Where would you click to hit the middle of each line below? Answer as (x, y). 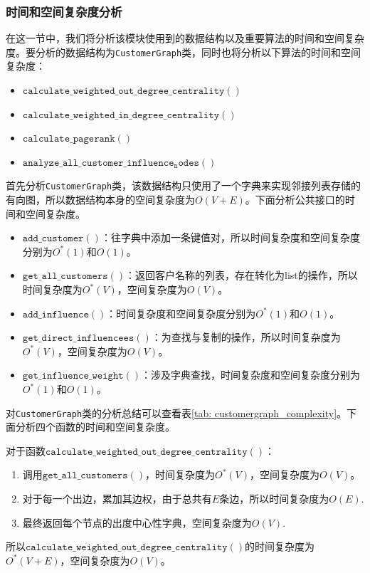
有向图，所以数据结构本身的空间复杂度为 (100, 200)
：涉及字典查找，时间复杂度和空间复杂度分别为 (251, 375)
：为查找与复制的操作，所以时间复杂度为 (246, 337)
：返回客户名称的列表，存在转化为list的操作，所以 (242, 275)
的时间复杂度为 (280, 546)
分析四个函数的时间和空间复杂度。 (95, 427)
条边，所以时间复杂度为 (274, 499)
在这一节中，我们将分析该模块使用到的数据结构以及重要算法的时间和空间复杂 (185, 38)
